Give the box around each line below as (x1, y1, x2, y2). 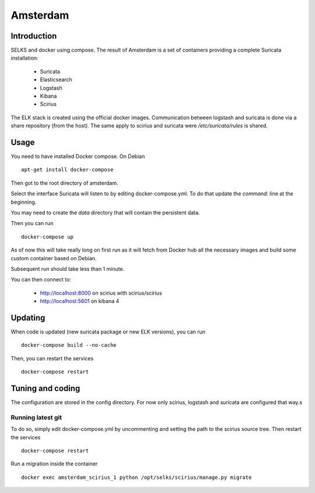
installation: (10, 54, 38, 61)
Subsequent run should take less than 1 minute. (10, 266, 125, 272)
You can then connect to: (10, 276, 71, 283)
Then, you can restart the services (10, 354, 94, 362)
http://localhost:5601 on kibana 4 (40, 298, 120, 305)
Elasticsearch (40, 76, 72, 83)
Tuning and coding (10, 384, 80, 394)
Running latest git (10, 413, 62, 421)
